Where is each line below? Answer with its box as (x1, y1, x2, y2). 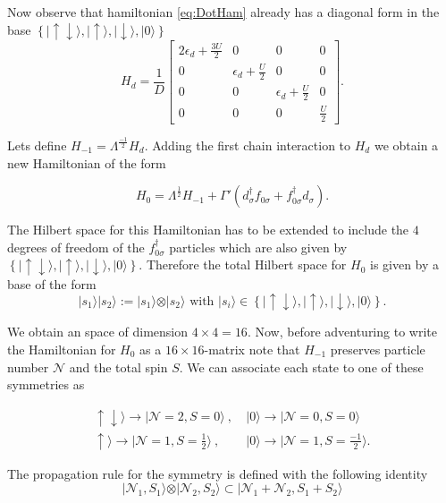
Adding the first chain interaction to (152, 135, 351, 154)
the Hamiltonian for (7, 340, 116, 359)
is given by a (369, 255, 440, 274)
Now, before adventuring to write (255, 322, 437, 341)
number (7, 357, 49, 376)
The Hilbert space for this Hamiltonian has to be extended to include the (7, 220, 409, 239)
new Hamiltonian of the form (7, 153, 166, 172)
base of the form (7, 274, 97, 293)
